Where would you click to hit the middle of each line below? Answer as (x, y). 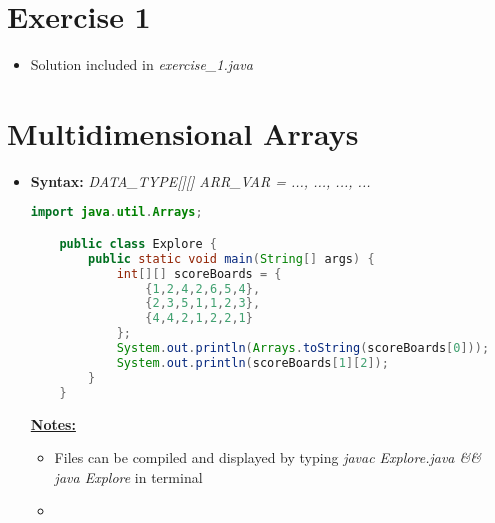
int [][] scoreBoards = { (199, 273)
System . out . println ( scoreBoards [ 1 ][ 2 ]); (252, 362)
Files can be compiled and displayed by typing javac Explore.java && (267, 457)
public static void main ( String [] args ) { (231, 258)
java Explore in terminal (128, 476)
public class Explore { (138, 243)
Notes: (53, 423)
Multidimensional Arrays (183, 132)
